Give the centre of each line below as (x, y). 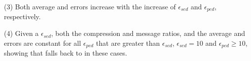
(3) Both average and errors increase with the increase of (90, 6)
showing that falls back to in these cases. (66, 53)
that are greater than (128, 43)
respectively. (22, 16)
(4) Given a (21, 33)
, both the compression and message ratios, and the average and (148, 33)
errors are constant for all (42, 43)
